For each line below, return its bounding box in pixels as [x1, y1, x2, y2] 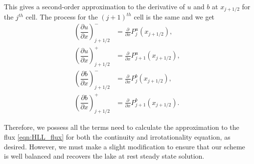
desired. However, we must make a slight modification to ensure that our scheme [4, 141, 245, 151]
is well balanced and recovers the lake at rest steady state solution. [4, 151, 205, 161]
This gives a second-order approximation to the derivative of [4, 1, 185, 11]
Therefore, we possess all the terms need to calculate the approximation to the [4, 122, 239, 132]
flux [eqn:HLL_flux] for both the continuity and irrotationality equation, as [4, 131, 231, 142]
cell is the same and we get [134, 12, 215, 22]
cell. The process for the [25, 12, 98, 22]
